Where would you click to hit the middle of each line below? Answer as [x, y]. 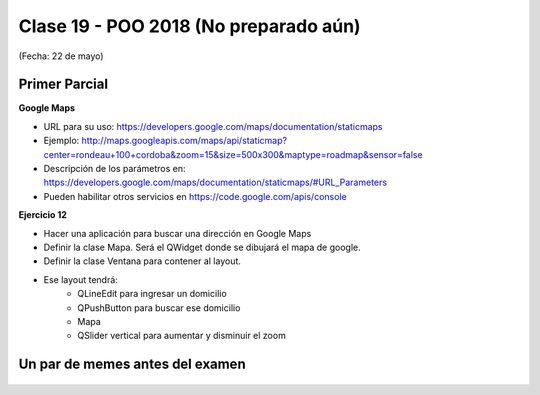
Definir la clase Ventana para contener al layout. [142, 261]
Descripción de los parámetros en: [114, 169]
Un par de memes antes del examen [132, 364]
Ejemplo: [61, 141]
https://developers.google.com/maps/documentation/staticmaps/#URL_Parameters [215, 182]
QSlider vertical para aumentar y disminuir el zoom [182, 336]
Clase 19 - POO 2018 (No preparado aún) [189, 26]
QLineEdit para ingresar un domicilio [152, 294]
